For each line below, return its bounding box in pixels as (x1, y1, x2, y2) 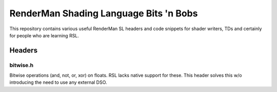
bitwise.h (9, 61, 33, 68)
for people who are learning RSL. (9, 32, 80, 38)
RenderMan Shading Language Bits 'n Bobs (9, 8, 198, 19)
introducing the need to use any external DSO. (9, 79, 107, 85)
